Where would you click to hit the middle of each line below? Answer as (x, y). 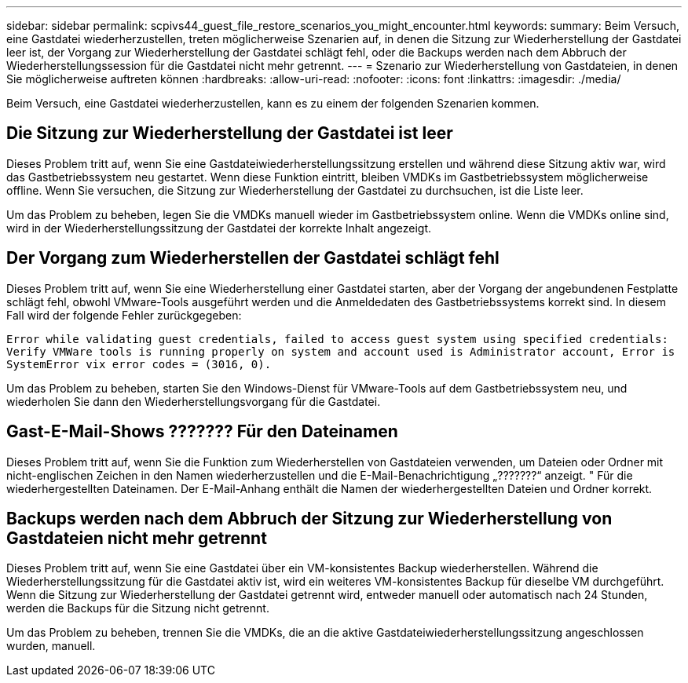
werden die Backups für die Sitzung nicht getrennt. (138, 608)
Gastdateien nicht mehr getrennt (137, 538)
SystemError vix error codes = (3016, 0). (139, 364)
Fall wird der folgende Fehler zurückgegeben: (124, 315)
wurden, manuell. (51, 646)
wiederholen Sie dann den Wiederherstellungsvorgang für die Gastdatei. (194, 401)
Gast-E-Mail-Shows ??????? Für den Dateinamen (202, 432)
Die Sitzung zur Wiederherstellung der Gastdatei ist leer (230, 133)
